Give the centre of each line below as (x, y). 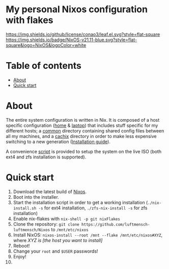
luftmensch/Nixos (32, 230)
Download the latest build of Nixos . (50, 192)
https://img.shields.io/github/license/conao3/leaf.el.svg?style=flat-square (83, 34)
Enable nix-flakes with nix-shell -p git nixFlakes (66, 219)
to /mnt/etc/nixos (70, 229)
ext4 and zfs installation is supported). (46, 157)
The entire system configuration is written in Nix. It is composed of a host (83, 120)
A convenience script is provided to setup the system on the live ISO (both (84, 151)
